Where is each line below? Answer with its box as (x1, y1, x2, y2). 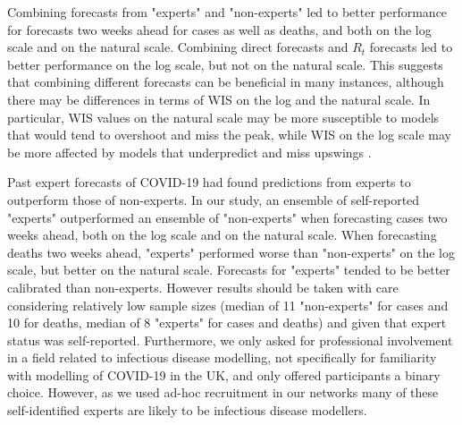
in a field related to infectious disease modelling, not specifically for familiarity (7, 348, 437, 367)
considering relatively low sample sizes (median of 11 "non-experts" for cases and (7, 295, 449, 314)
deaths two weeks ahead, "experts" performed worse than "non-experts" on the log (7, 242, 455, 261)
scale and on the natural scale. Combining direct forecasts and (7, 38, 349, 56)
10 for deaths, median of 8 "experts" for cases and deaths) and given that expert (7, 313, 447, 332)
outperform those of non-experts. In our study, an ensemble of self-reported (7, 190, 420, 208)
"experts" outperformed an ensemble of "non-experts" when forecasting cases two (7, 208, 448, 226)
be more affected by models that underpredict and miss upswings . (7, 142, 372, 161)
